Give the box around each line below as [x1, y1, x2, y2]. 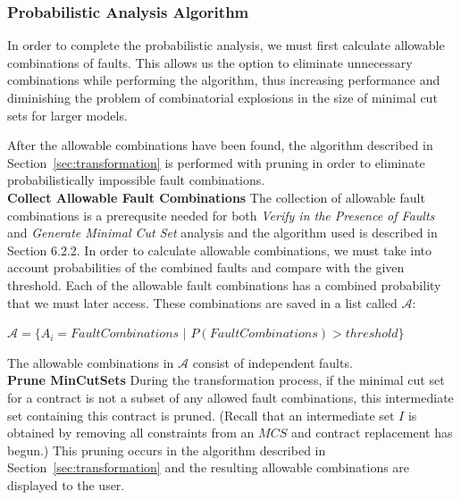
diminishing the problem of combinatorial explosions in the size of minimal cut [7, 88, 438, 106]
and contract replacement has [290, 423, 453, 442]
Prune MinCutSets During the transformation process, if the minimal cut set [7, 371, 445, 389]
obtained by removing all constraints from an [7, 423, 255, 442]
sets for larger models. [7, 105, 128, 124]
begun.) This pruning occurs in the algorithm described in [7, 440, 326, 459]
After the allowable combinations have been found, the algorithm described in [7, 136, 433, 154]
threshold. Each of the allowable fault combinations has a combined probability [7, 275, 441, 294]
